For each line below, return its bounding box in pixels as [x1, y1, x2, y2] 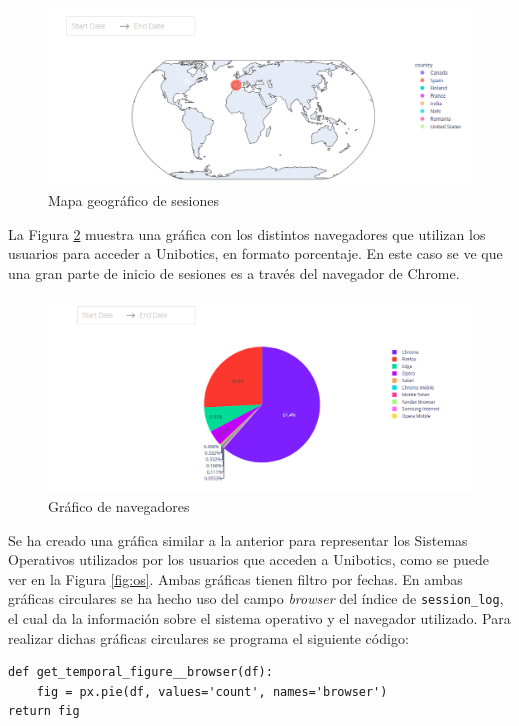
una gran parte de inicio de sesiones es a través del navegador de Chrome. [8, 262, 460, 283]
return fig [8, 704, 80, 719]
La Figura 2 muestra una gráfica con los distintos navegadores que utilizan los [8, 223, 486, 244]
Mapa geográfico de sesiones [48, 190, 219, 211]
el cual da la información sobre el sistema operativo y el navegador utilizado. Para [8, 608, 511, 629]
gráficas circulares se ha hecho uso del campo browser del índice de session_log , [8, 588, 504, 609]
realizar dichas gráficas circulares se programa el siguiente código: [8, 627, 409, 648]
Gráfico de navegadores [48, 496, 190, 517]
